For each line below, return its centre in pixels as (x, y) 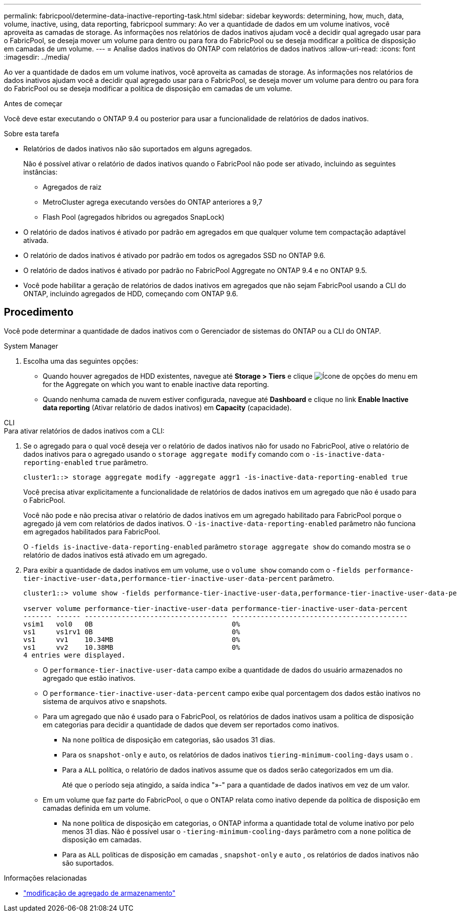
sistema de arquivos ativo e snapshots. (105, 701)
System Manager (31, 346)
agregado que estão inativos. (89, 678)
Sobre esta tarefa (32, 134)
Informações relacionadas (45, 878)
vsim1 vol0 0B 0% (132, 624)
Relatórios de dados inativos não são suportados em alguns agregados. (138, 149)
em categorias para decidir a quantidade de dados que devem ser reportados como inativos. (191, 724)
